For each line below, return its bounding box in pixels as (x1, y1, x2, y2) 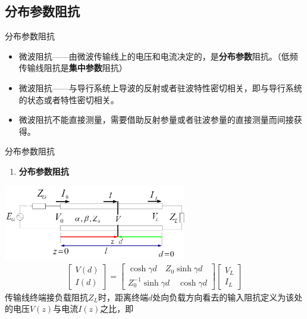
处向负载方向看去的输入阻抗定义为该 (152, 290, 295, 303)
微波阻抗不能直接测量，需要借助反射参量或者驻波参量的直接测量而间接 (18, 113, 294, 126)
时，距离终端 (98, 290, 149, 303)
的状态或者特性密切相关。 (18, 93, 119, 106)
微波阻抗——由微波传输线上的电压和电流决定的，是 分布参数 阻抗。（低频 (18, 49, 298, 62)
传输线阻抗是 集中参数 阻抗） (18, 61, 127, 74)
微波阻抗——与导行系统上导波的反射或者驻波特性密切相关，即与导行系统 (18, 81, 302, 94)
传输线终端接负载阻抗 (5, 290, 88, 303)
